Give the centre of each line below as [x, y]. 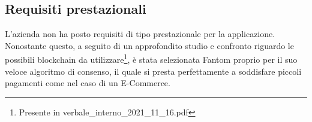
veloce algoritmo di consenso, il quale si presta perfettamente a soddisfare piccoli [153, 71]
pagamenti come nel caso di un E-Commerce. [88, 83]
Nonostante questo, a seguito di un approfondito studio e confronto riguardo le [149, 45]
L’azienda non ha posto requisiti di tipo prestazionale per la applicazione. [140, 34]
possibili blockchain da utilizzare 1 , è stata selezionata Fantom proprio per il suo [151, 59]
